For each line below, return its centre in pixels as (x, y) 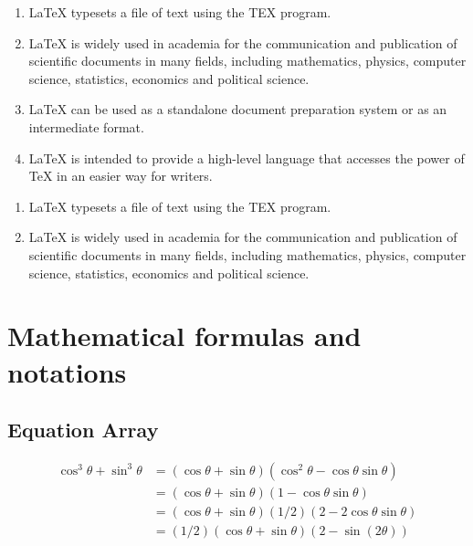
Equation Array (83, 430)
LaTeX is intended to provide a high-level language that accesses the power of (247, 157)
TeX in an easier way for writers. (121, 176)
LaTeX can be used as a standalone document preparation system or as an (238, 109)
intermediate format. (86, 126)
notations (67, 371)
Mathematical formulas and (184, 336)
